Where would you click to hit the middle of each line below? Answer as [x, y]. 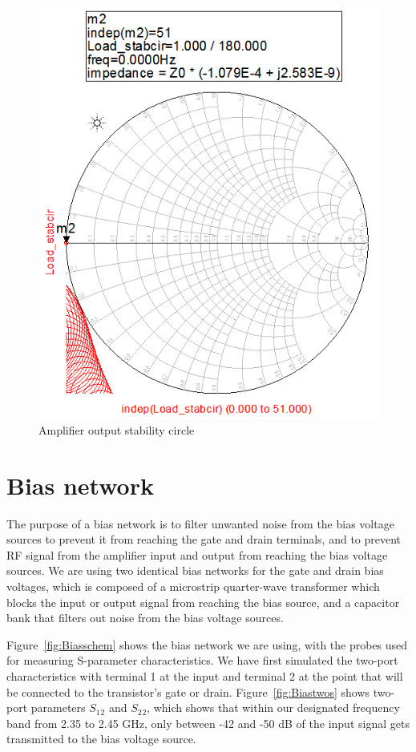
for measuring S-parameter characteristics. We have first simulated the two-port [202, 660]
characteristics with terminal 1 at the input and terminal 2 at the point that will [205, 676]
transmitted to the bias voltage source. [101, 739]
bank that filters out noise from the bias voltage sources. [145, 618]
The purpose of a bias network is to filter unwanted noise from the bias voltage [200, 523]
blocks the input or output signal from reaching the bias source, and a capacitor [203, 602]
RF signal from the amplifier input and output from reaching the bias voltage [197, 554]
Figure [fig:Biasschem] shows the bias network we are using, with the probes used [207, 644]
